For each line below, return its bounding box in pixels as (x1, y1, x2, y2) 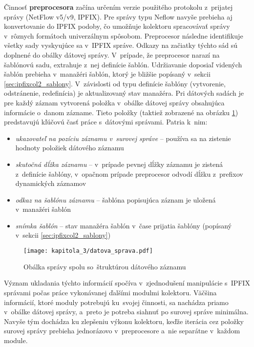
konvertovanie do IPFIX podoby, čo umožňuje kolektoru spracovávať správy (4, 21, 230, 31)
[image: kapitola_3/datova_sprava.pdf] (23, 247, 153, 255)
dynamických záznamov (15, 178, 86, 188)
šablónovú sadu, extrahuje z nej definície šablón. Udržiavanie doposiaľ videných (4, 59, 242, 69)
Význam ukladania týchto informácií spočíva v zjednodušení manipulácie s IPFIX (4, 278, 250, 288)
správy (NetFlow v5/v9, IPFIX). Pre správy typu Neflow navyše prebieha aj (4, 11, 233, 21)
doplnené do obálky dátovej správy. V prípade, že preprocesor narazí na (4, 49, 220, 60)
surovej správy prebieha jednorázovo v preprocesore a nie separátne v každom (4, 326, 240, 336)
